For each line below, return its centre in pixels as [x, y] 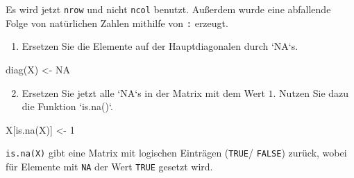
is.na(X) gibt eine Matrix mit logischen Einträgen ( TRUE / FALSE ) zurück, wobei [176, 153]
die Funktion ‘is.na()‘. [67, 106]
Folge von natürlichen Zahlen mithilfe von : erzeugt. [117, 23]
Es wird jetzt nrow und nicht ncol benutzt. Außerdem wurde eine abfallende [168, 9]
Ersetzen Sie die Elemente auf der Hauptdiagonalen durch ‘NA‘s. [160, 46]
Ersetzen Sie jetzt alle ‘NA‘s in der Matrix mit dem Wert [143, 92]
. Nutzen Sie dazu [311, 92]
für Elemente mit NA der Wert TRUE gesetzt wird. [109, 166]
